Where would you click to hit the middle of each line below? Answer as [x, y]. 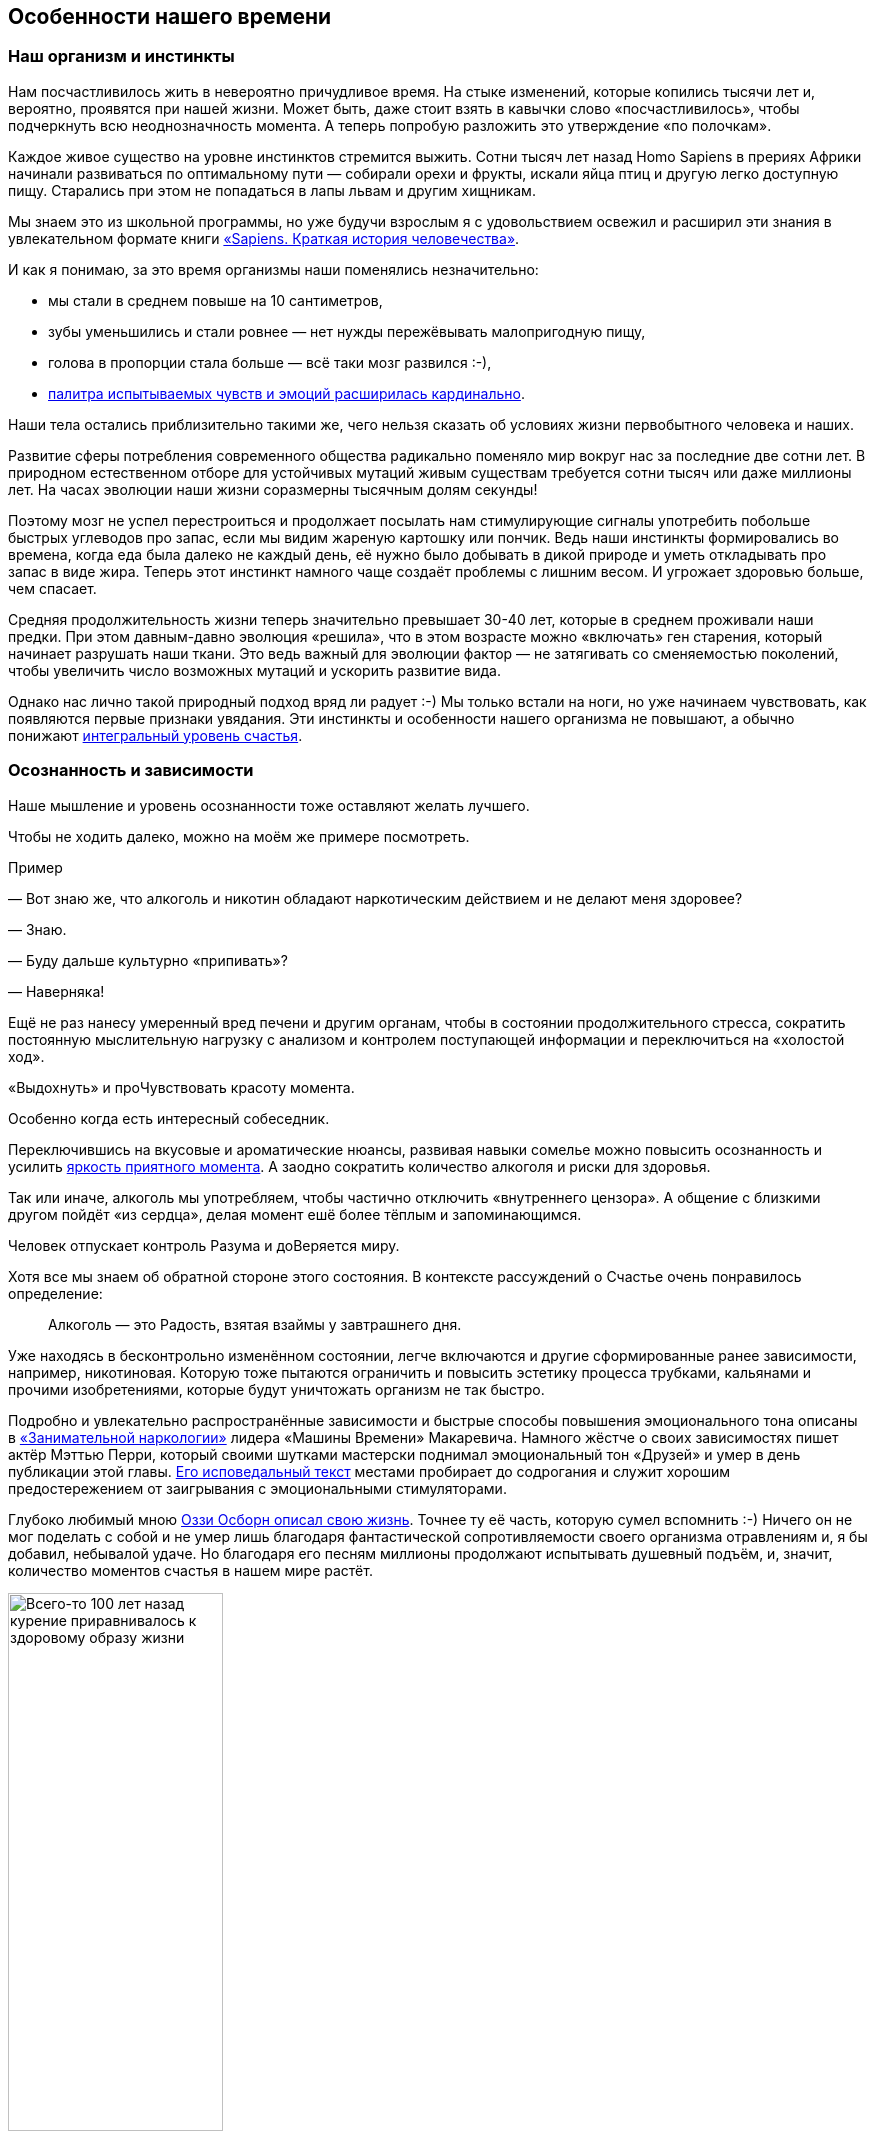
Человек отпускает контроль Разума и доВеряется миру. [204, 1245]
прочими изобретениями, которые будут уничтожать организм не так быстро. [276, 1389]
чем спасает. [52, 588]
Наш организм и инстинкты [121, 56]
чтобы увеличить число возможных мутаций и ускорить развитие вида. [254, 670]
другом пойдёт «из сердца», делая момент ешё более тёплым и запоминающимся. [295, 1214]
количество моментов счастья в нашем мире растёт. [190, 1570]
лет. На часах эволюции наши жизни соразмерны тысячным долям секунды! [273, 489]
